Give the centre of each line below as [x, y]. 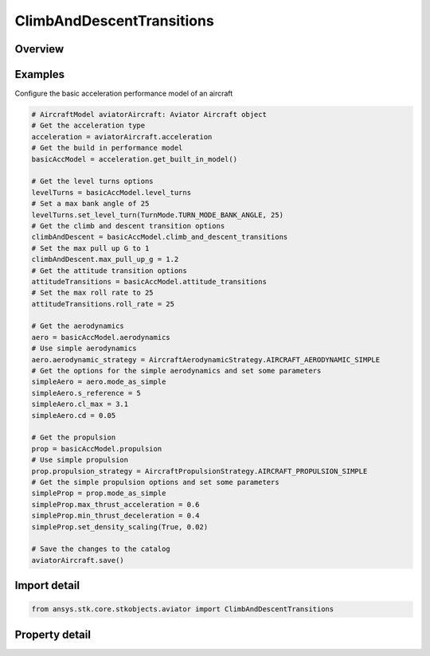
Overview [39, 49]
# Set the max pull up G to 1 [90, 248]
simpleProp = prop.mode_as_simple [99, 493]
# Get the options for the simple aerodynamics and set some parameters [176, 371]
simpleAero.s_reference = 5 [86, 393]
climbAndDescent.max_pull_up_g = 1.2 [105, 260]
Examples [40, 74]
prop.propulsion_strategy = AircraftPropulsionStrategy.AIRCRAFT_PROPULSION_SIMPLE [199, 471]
